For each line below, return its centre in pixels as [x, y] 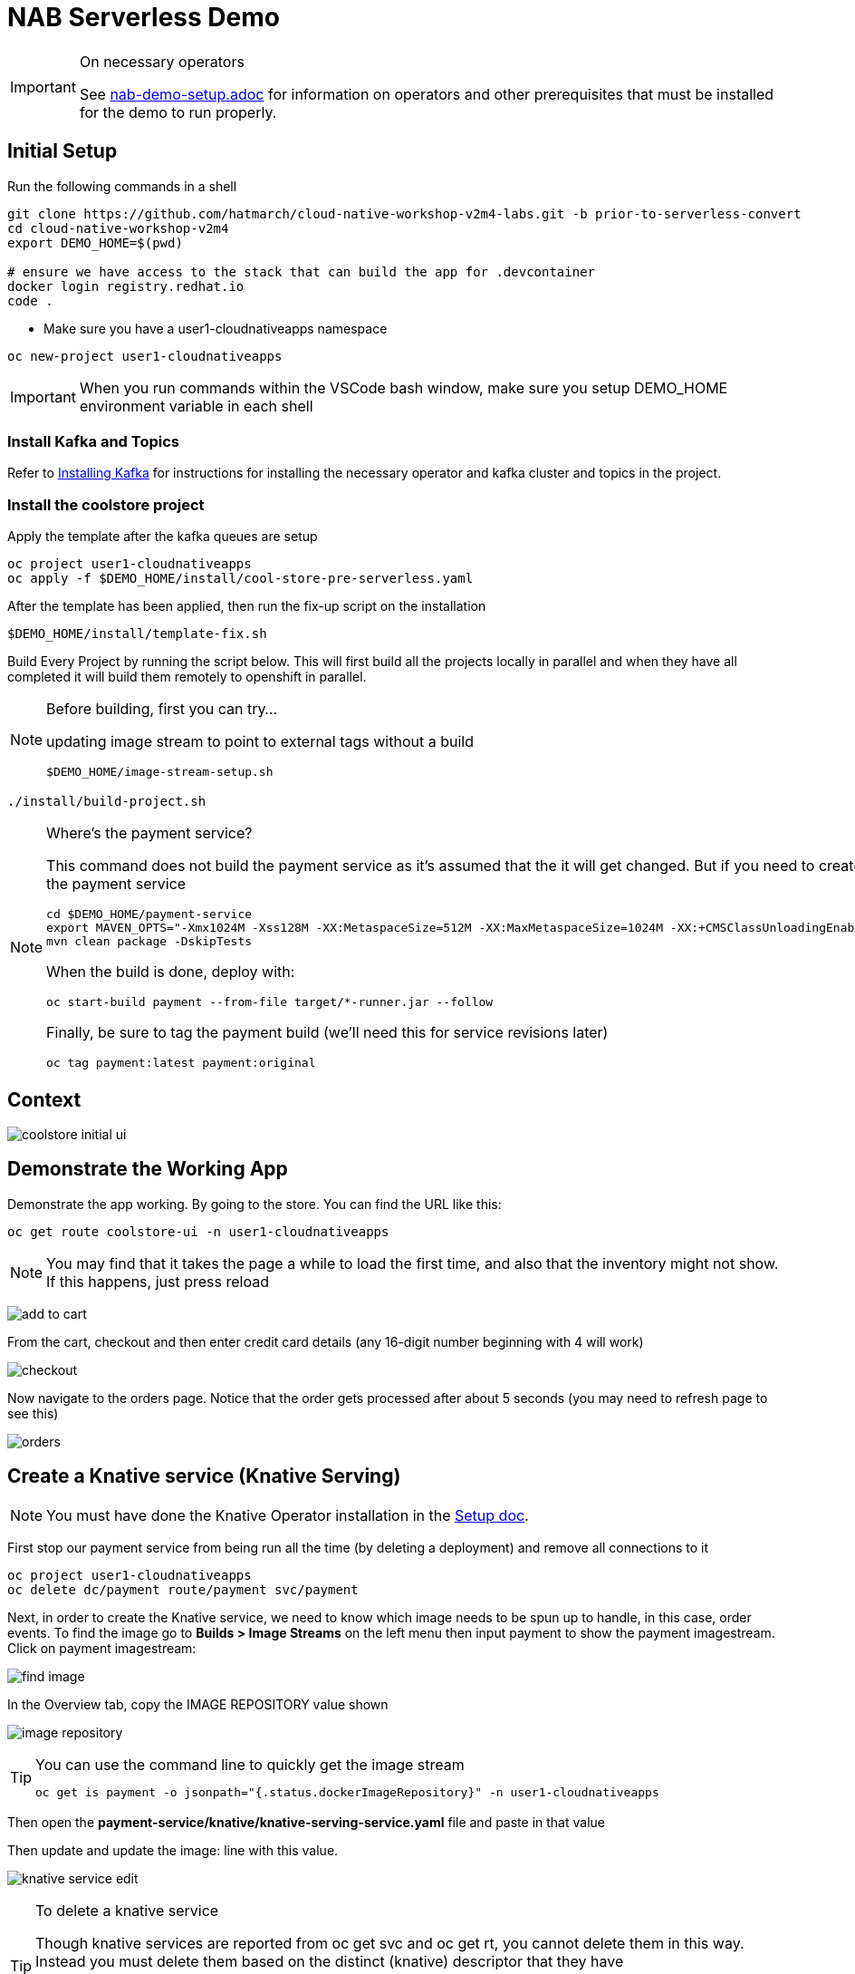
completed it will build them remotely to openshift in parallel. [187, 677]
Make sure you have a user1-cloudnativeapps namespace [216, 328]
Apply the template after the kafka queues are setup [163, 537]
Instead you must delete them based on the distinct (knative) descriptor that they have [330, 1961]
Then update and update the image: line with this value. [173, 1850]
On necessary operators [162, 61]
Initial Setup [62, 151]
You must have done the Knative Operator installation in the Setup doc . [288, 1515]
